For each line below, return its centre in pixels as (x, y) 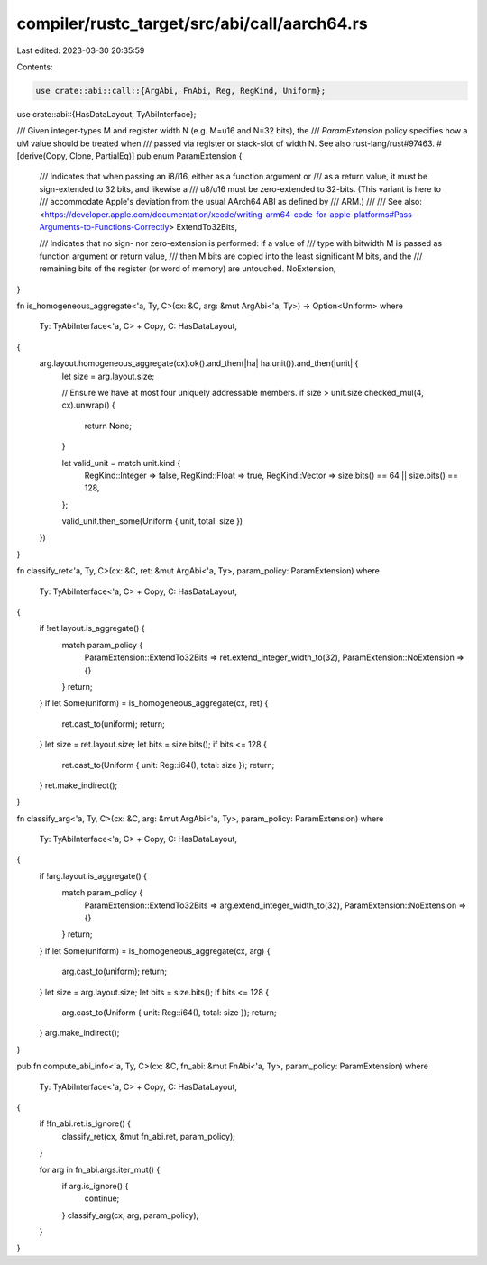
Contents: (35, 67)
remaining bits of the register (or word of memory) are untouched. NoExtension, (188, 269)
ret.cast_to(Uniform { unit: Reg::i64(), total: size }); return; (168, 765)
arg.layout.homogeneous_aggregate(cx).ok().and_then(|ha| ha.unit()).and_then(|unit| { (199, 363)
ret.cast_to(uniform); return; (114, 724)
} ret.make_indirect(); (78, 785)
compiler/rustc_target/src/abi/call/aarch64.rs (193, 23)
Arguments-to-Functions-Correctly (104, 227)
